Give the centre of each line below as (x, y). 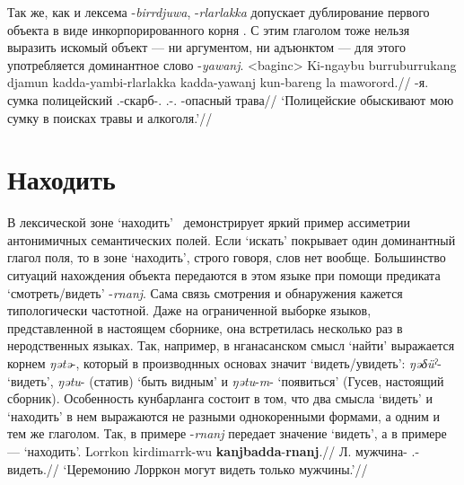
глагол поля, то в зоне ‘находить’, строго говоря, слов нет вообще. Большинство (227, 257)
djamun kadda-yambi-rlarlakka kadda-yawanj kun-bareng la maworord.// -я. (218, 82)
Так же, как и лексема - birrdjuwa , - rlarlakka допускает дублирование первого (219, 12)
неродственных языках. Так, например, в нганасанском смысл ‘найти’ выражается (231, 345)
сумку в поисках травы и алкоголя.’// (110, 117)
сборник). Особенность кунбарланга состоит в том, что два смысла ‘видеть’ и (220, 398)
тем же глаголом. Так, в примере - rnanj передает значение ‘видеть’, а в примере (227, 433)
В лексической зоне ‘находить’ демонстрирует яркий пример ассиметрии (209, 222)
